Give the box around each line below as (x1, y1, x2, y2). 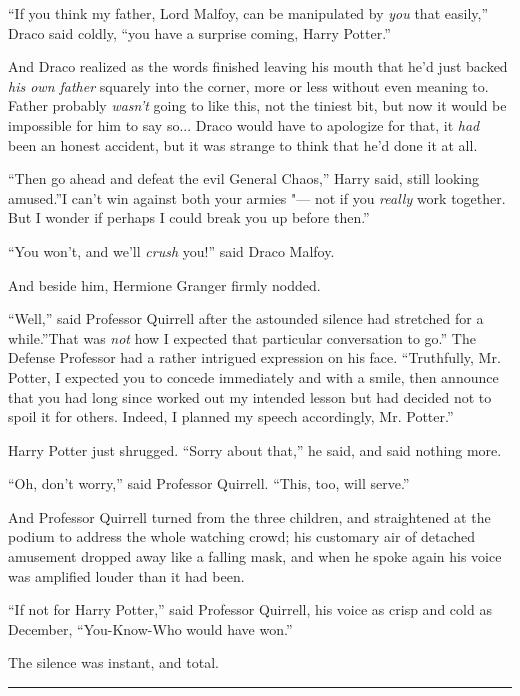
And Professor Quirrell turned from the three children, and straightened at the (8, 506, 491, 527)
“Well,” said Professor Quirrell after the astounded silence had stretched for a (8, 308, 484, 329)
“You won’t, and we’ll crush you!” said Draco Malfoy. (8, 240, 335, 261)
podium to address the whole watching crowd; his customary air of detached (8, 526, 476, 547)
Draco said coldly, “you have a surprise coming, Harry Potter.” (8, 22, 391, 43)
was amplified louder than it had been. (8, 565, 245, 586)
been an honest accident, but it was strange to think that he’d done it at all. (8, 134, 478, 155)
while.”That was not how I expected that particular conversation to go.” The (8, 327, 476, 348)
